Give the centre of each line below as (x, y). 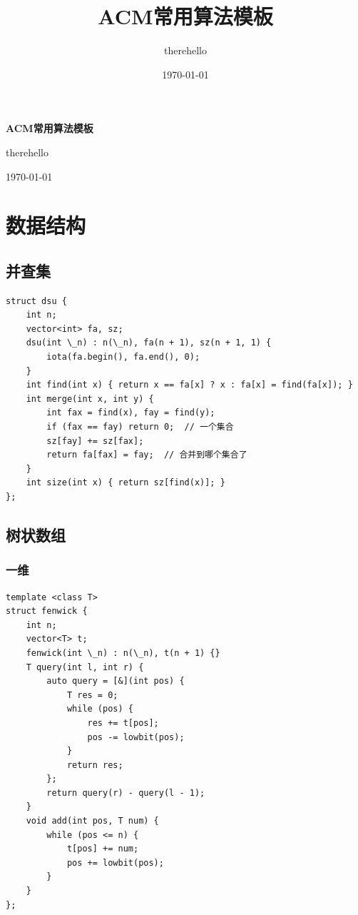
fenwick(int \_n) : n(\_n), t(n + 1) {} (123, 653)
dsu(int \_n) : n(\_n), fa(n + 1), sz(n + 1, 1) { (149, 343)
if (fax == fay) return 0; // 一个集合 (140, 427)
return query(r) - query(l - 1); (126, 793)
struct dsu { (36, 301)
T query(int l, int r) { (85, 667)
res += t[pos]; (123, 723)
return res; (95, 765)
